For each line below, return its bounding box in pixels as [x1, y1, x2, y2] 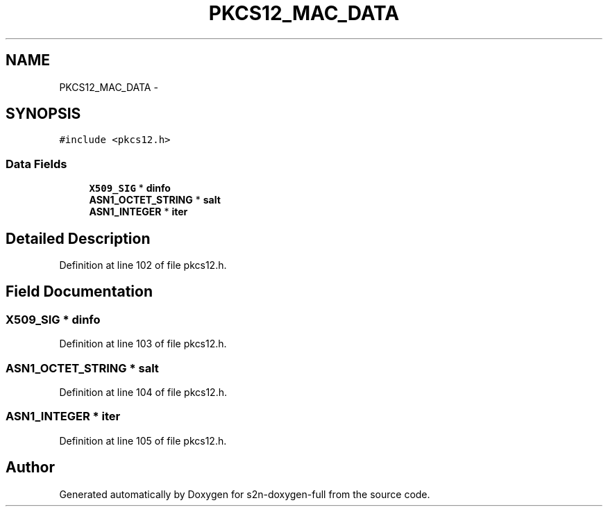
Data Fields [6, 156, 67, 171]
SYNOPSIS [6, 105, 81, 123]
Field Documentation [6, 283, 153, 301]
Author [6, 459, 55, 477]
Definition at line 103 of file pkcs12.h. [59, 338, 227, 350]
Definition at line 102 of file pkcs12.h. [59, 259, 227, 272]
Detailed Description [6, 229, 151, 247]
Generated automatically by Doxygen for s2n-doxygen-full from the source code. [59, 488, 430, 500]
